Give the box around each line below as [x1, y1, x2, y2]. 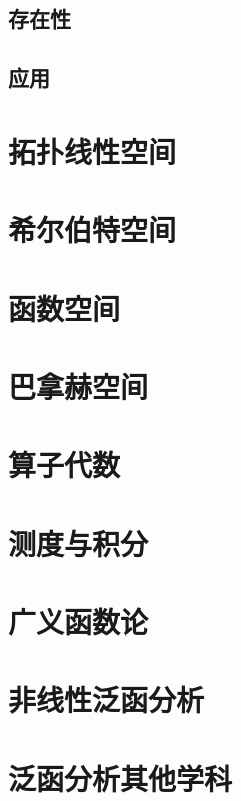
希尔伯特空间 [8, 209, 177, 250]
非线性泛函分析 [8, 679, 205, 720]
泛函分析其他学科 [8, 757, 233, 798]
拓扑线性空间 [8, 130, 177, 171]
